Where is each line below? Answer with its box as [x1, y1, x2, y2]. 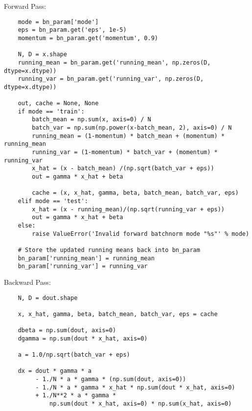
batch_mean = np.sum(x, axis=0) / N [32, 116, 151, 123]
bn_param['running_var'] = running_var [18, 263, 148, 270]
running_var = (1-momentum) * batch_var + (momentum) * [32, 149, 218, 156]
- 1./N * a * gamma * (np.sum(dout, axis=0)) [35, 376, 186, 383]
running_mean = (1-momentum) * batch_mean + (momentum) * [32, 132, 225, 139]
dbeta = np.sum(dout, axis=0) [18, 327, 116, 334]
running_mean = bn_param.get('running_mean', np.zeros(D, [18, 59, 211, 66]
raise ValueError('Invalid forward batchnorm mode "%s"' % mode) [32, 230, 250, 237]
